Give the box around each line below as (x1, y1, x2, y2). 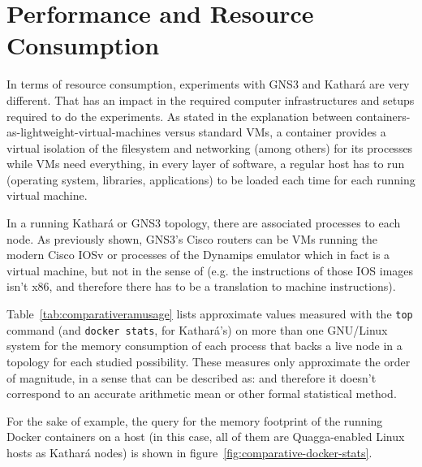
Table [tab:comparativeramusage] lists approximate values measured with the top (6, 305, 413, 322)
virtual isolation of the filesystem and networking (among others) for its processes (6, 139, 413, 156)
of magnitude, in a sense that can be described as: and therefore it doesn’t (6, 369, 377, 386)
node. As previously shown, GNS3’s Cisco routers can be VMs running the (6, 230, 377, 247)
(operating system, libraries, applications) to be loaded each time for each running (6, 171, 416, 188)
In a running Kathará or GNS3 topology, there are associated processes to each (6, 214, 401, 231)
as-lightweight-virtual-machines (6, 123, 161, 141)
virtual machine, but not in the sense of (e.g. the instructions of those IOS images (6, 262, 414, 279)
